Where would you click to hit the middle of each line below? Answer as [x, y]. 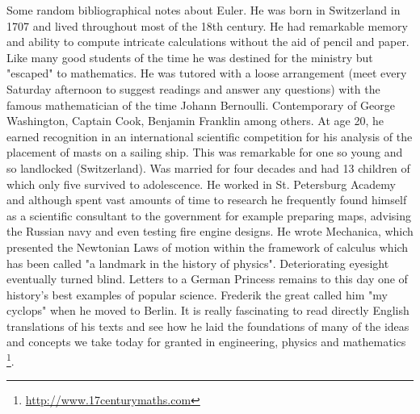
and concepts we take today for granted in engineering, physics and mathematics [206, 342]
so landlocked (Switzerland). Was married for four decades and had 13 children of [208, 167]
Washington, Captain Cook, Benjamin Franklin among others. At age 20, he [195, 121]
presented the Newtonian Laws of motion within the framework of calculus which [208, 247]
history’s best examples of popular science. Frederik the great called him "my [197, 294]
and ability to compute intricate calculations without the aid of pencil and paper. [208, 42]
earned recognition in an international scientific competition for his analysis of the [210, 136]
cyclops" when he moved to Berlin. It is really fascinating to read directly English [208, 310]
